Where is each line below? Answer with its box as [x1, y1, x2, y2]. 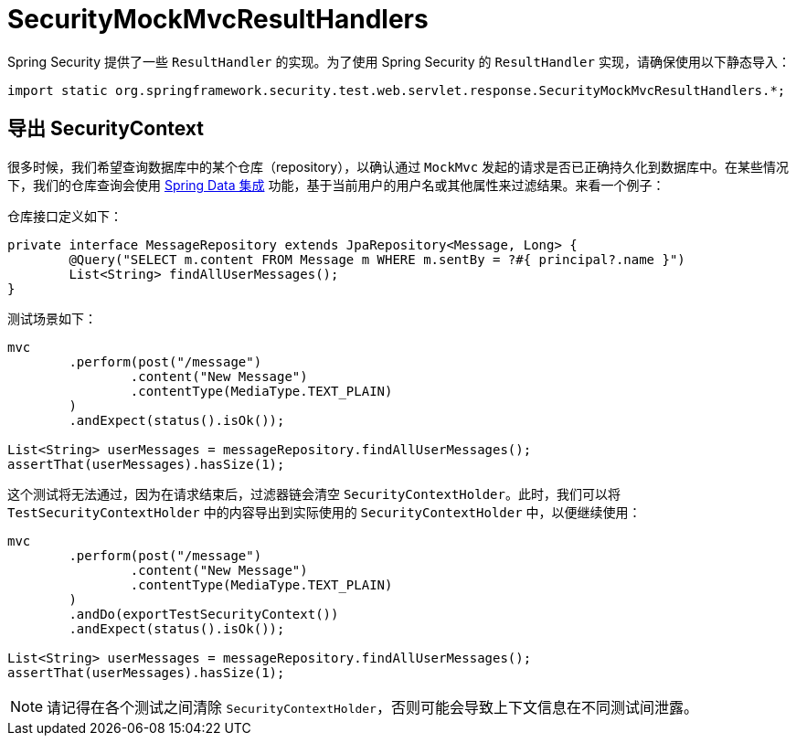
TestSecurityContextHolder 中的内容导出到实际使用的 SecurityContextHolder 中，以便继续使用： [7, 504, 642, 520]
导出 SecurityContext [7, 117, 205, 141]
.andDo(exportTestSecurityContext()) [69, 606, 339, 621]
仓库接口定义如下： [7, 207, 122, 224]
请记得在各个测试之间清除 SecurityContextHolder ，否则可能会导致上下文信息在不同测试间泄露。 [47, 697, 698, 716]
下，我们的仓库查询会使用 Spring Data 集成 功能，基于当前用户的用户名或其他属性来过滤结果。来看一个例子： [7, 176, 665, 193]
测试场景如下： [7, 310, 97, 326]
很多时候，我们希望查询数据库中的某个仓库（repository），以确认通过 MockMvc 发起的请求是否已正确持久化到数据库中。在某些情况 [7, 158, 790, 175]
